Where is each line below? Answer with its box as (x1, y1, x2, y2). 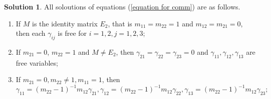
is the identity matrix (32, 18, 98, 28)
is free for (58, 28, 87, 38)
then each (16, 28, 46, 38)
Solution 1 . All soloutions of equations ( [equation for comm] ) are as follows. (4, 1, 240, 11)
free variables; (16, 57, 58, 68)
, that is (108, 18, 132, 28)
